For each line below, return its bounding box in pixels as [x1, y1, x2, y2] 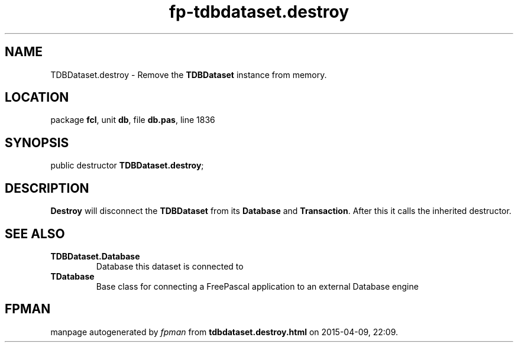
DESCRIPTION [5, 180, 89, 196]
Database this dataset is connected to [96, 261, 244, 271]
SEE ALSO [5, 226, 65, 241]
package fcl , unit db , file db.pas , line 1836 [50, 115, 215, 125]
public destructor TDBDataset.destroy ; [50, 160, 204, 171]
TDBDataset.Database [50, 251, 140, 261]
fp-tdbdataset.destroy [169, 2, 349, 22]
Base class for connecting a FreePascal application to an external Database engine [96, 281, 419, 291]
